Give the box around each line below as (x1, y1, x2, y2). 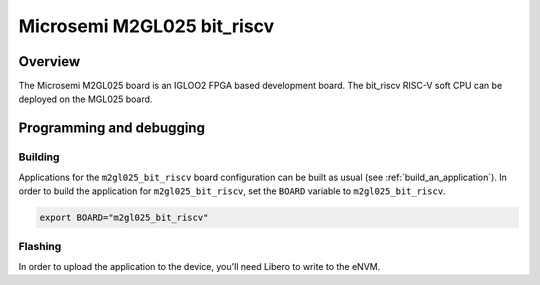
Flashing (18, 240, 62, 254)
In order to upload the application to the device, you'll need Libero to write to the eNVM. (18, 260, 381, 272)
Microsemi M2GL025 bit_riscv (18, 15, 275, 37)
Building (18, 150, 60, 164)
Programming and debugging (18, 120, 205, 137)
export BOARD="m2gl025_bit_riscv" (39, 211, 209, 223)
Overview (18, 53, 81, 70)
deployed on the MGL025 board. (18, 93, 153, 105)
